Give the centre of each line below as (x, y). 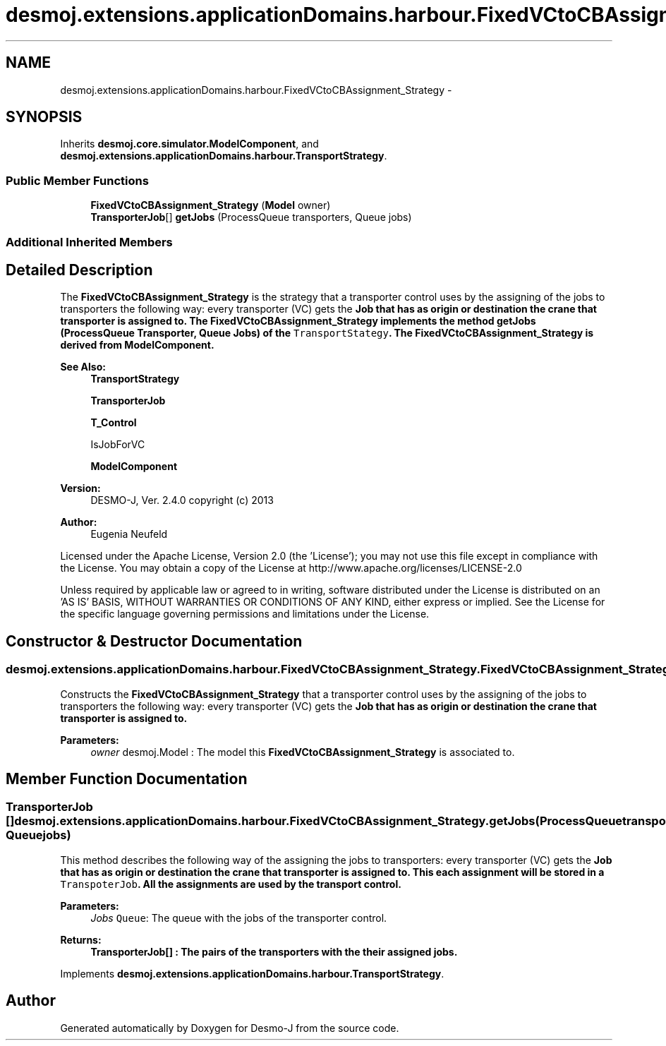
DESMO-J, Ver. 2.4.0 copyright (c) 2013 (182, 500)
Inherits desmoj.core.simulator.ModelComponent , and (189, 144)
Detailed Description (79, 270)
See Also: (83, 367)
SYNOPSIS (44, 117)
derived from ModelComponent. (137, 345)
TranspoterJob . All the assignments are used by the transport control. (231, 884)
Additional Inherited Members (89, 242)
